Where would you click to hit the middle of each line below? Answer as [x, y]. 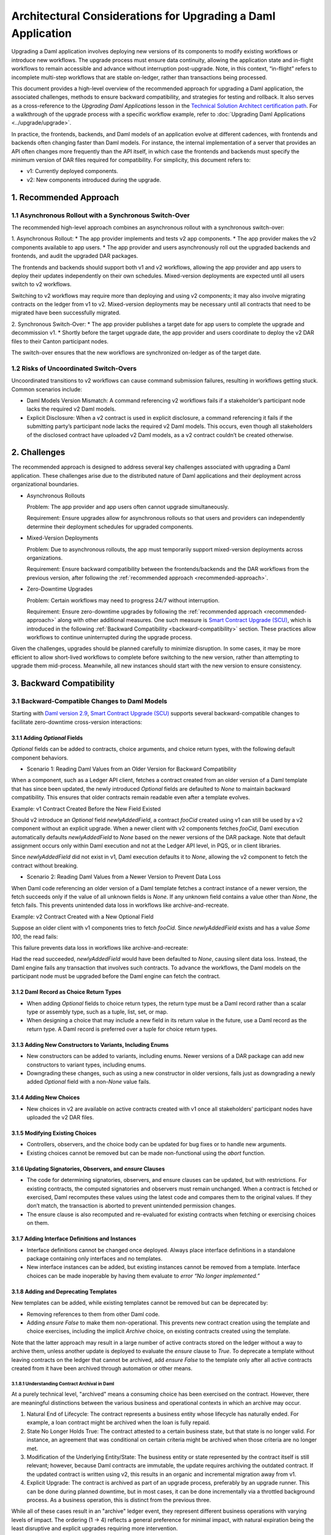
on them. [38, 1223]
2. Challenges [38, 452]
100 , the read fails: [35, 936]
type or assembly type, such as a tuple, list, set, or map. [97, 1012]
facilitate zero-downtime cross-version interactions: [77, 722]
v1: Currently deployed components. [73, 171]
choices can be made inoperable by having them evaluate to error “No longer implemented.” [143, 1276]
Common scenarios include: [47, 389]
